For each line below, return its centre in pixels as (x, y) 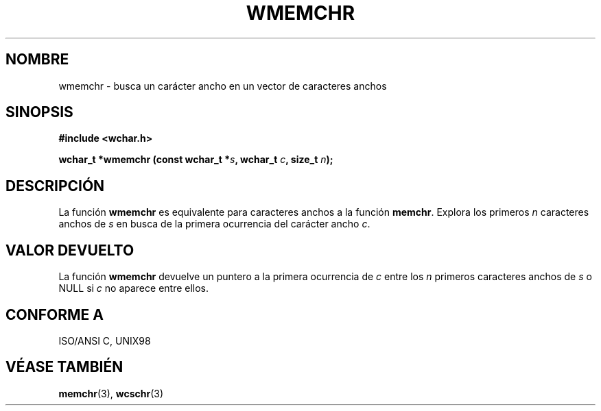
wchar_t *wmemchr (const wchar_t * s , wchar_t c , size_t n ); (196, 160)
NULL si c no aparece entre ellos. (134, 288)
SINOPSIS (39, 112)
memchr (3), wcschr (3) (111, 393)
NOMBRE (37, 60)
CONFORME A (55, 314)
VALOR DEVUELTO (70, 250)
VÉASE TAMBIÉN (64, 367)
